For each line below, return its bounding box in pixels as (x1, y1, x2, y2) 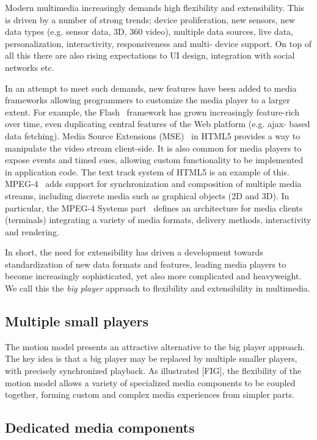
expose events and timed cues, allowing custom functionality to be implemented (5, 153, 304, 166)
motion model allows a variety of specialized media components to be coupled (5, 376, 296, 389)
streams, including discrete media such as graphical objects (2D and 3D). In (5, 189, 290, 202)
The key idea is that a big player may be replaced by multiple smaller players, (5, 352, 297, 365)
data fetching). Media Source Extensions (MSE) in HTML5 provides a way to (5, 129, 301, 142)
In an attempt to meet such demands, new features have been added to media (5, 81, 297, 94)
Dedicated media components (5, 418, 195, 437)
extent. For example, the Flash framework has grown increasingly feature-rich (5, 105, 299, 118)
